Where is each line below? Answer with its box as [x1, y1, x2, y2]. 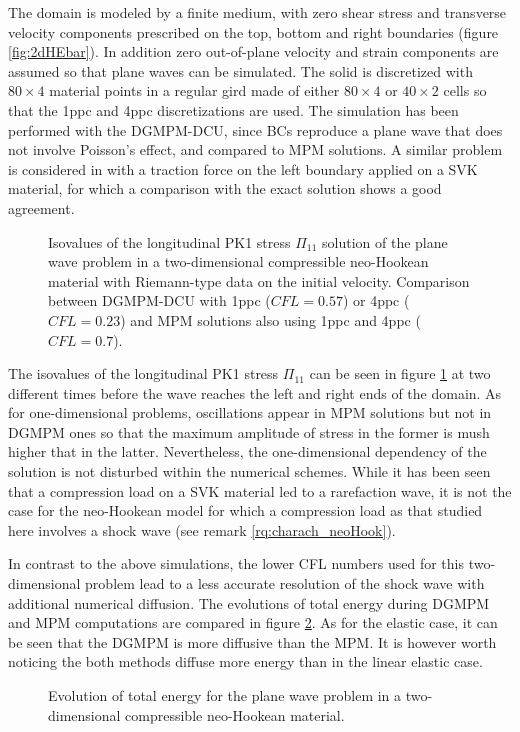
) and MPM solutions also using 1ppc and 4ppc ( [120, 309, 421, 330]
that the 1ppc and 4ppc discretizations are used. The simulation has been [8, 99, 459, 120]
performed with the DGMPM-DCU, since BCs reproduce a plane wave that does [8, 119, 503, 140]
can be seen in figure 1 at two [309, 363, 491, 384]
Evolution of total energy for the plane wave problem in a [48, 685, 402, 705]
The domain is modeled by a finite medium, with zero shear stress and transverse [8, 2, 507, 22]
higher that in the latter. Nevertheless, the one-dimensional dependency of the [8, 441, 487, 462]
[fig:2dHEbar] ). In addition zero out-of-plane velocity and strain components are [8, 41, 499, 62]
